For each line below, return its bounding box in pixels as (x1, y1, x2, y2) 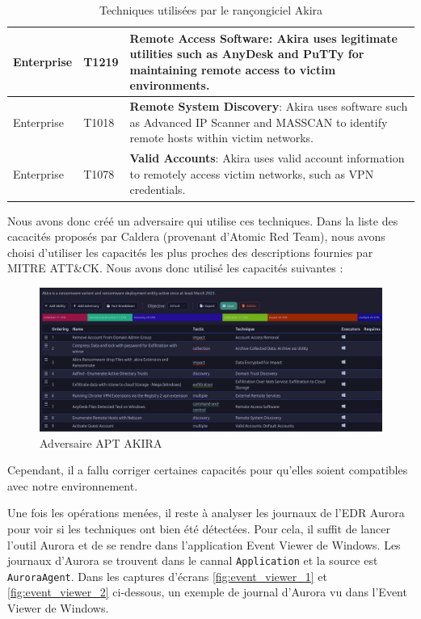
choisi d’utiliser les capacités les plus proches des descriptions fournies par (7, 243, 373, 260)
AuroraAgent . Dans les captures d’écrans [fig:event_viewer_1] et (7, 567, 327, 584)
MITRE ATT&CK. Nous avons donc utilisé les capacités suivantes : (7, 259, 343, 276)
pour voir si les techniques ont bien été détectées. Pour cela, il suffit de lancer (7, 520, 390, 537)
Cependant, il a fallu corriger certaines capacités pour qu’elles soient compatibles (7, 461, 408, 478)
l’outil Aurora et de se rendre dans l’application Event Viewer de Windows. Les (7, 536, 401, 553)
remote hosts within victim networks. (129, 129, 314, 146)
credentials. (129, 181, 186, 198)
